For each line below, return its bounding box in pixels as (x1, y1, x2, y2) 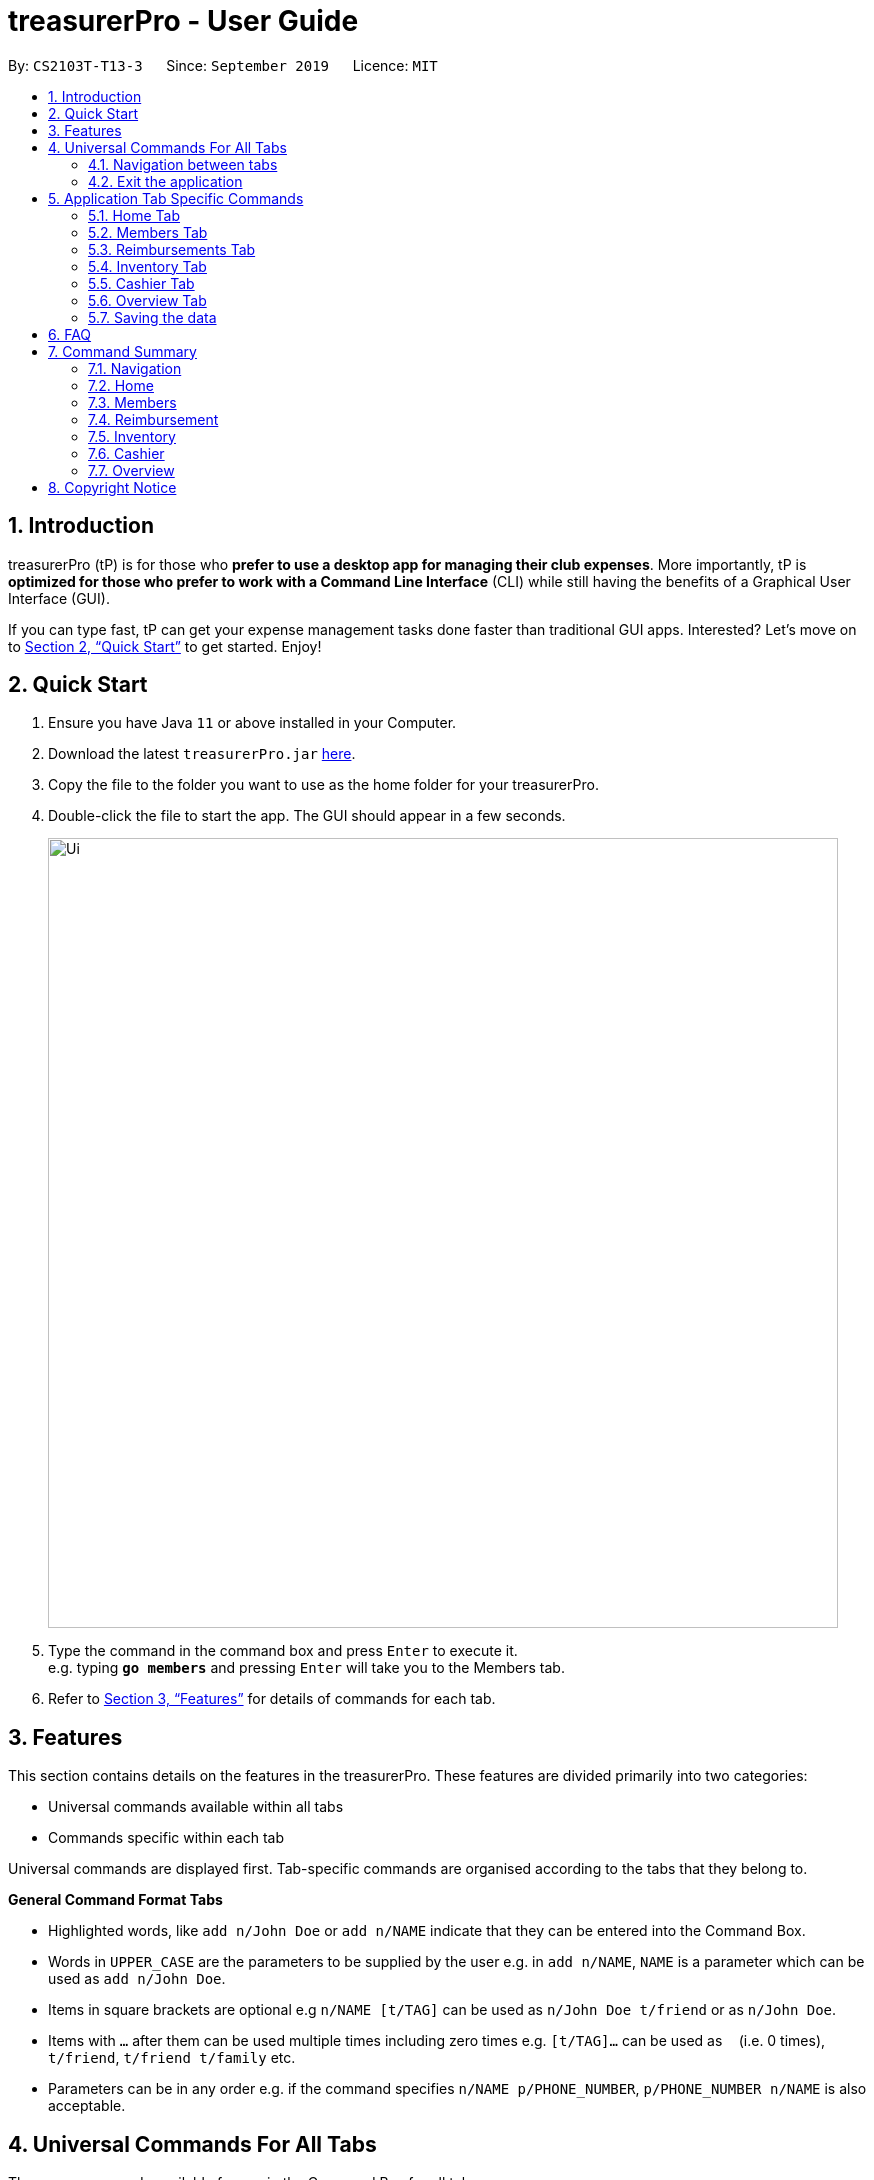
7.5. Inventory (88, 427, 176, 445)
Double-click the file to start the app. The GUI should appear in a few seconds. (48, 807, 566, 825)
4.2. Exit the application (88, 172, 243, 190)
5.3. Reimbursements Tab (88, 240, 256, 258)
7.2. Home (88, 376, 154, 394)
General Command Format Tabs (8, 1891, 223, 1909)
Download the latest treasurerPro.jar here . (48, 745, 356, 763)
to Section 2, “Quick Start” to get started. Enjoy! (8, 637, 322, 655)
